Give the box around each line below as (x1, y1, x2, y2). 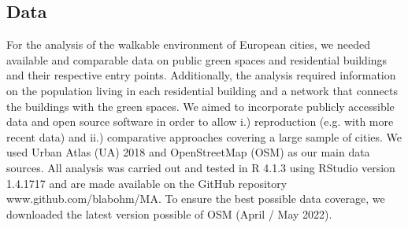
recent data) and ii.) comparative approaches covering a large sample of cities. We (6, 128, 402, 145)
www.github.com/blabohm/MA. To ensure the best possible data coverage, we (6, 190, 385, 207)
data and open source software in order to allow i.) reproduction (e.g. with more (6, 113, 394, 130)
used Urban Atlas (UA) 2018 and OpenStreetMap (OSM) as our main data (6, 144, 370, 160)
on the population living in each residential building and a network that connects (6, 82, 398, 98)
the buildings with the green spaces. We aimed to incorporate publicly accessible (6, 97, 395, 114)
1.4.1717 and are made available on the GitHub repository (6, 175, 287, 191)
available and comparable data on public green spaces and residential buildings (6, 51, 388, 68)
